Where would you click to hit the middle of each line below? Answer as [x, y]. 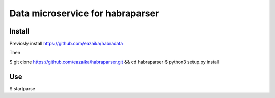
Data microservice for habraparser [84, 13]
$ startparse [22, 88]
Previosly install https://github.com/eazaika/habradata [66, 44]
